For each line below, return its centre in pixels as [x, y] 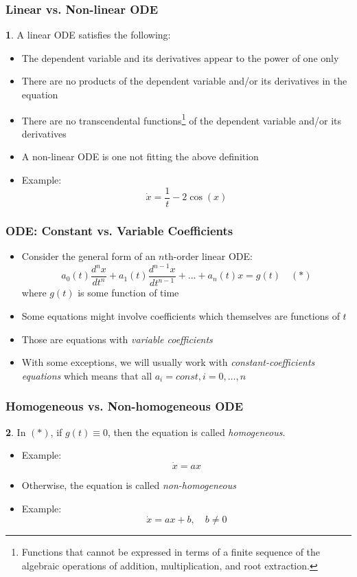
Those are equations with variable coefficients [117, 339]
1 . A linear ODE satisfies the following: [88, 35]
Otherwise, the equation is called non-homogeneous [129, 485]
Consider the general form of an [89, 255]
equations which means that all [87, 375]
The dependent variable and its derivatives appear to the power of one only [180, 57]
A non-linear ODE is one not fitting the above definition [140, 156]
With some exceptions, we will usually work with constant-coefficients [168, 362]
